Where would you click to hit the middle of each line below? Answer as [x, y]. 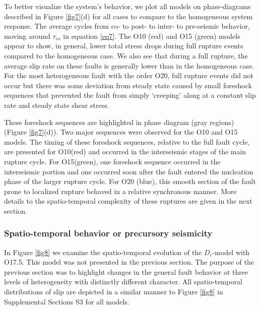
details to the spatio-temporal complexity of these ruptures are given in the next [128, 201]
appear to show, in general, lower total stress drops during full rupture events [124, 46]
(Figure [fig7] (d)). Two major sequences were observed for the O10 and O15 [121, 132]
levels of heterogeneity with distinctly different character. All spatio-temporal [123, 282]
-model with [231, 252]
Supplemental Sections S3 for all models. [67, 301]
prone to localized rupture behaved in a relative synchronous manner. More [120, 191]
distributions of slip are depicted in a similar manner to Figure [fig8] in [114, 292]
